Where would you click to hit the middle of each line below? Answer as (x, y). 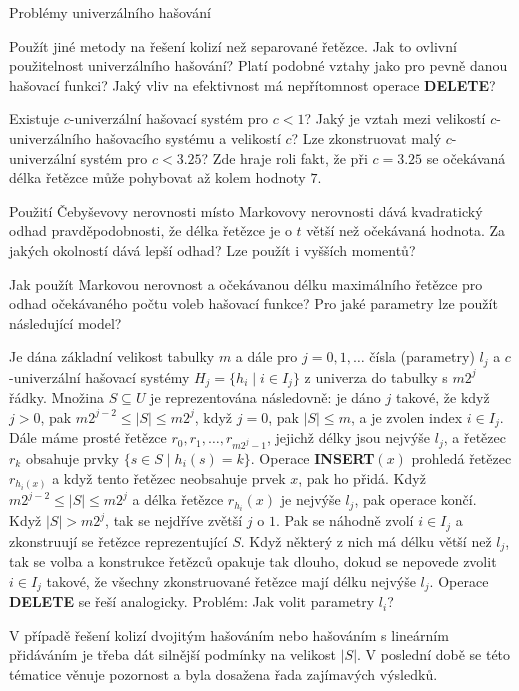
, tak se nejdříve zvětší (174, 520)
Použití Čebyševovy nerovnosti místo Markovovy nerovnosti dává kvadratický (246, 210)
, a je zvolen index (406, 416)
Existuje (34, 118)
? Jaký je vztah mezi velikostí (395, 118)
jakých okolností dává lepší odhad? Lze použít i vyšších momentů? (212, 249)
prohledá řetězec (461, 458)
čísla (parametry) (422, 356)
